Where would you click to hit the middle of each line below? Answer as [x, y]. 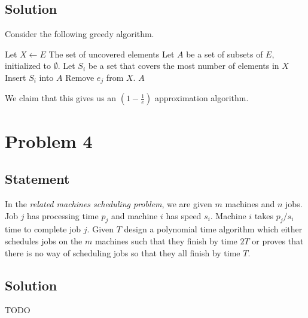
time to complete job [43, 229]
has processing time [63, 215]
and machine [134, 215]
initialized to [28, 66]
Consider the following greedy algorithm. [80, 34]
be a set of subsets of [225, 54]
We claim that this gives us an [61, 98]
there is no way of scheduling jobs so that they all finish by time [123, 252]
